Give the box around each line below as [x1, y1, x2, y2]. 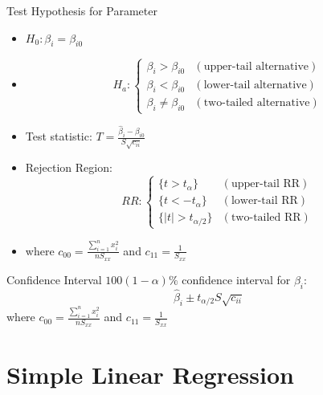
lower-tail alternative [203, 79, 307, 91]
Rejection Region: [25, 159, 112, 176]
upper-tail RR [231, 178, 301, 190]
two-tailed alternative [203, 97, 310, 109]
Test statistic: [25, 128, 92, 145]
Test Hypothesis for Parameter [6, 2, 157, 18]
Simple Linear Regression [6, 357, 294, 390]
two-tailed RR [231, 212, 301, 224]
